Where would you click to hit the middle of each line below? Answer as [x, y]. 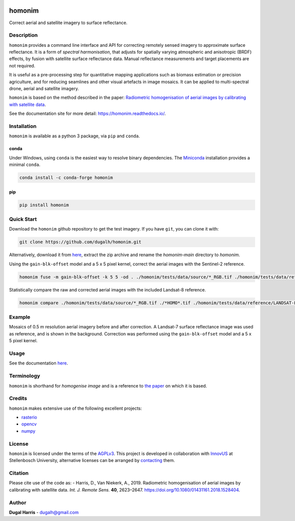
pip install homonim [44, 205]
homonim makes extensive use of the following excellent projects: [75, 408]
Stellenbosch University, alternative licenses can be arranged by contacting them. [92, 460]
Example [20, 317]
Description [23, 35]
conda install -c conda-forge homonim [66, 178]
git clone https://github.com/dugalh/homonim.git [80, 242]
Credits [18, 398]
